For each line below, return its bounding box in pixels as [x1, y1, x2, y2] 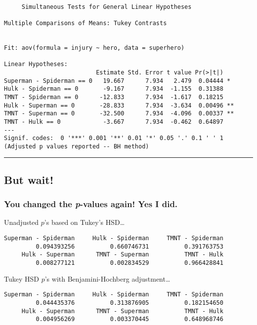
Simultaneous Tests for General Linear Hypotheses [21, 3, 192, 10]
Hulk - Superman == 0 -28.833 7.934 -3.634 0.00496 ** [4, 102, 234, 109]
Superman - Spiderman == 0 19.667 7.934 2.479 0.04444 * [4, 77, 231, 84]
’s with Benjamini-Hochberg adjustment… [44, 273, 171, 284]
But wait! [4, 172, 53, 187]
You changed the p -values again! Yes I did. [4, 198, 178, 210]
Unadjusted [4, 217, 39, 227]
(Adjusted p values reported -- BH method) [4, 143, 149, 150]
